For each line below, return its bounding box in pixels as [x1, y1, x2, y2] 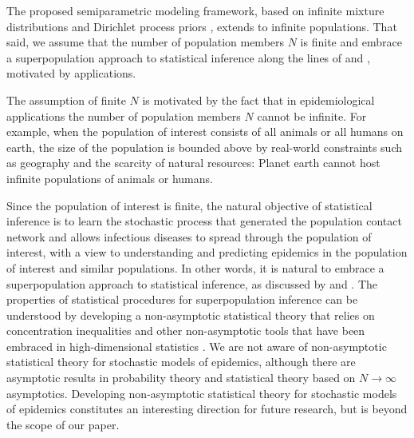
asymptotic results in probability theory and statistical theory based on [6, 369, 356, 386]
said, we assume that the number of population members [6, 34, 285, 50]
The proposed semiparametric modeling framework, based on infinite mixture [6, 2, 384, 18]
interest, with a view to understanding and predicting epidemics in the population [6, 244, 408, 261]
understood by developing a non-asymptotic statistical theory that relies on [6, 306, 375, 323]
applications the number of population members [6, 107, 241, 124]
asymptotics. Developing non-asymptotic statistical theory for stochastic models [6, 384, 397, 401]
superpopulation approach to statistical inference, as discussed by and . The [6, 275, 378, 292]
